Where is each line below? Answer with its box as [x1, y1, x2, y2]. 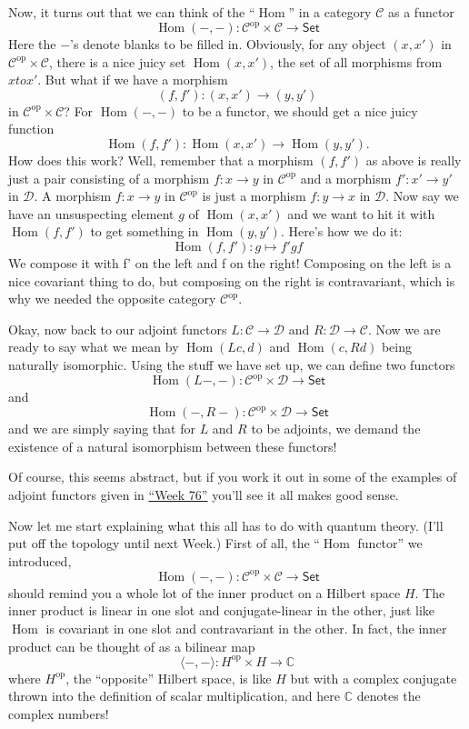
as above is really [365, 151, 462, 170]
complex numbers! [8, 704, 109, 723]
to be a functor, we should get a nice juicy [182, 101, 418, 120]
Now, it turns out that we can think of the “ [8, 3, 255, 21]
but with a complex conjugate [290, 668, 457, 687]
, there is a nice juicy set [49, 52, 186, 71]
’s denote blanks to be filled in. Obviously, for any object [70, 35, 386, 54]
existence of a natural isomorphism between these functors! [8, 436, 337, 455]
